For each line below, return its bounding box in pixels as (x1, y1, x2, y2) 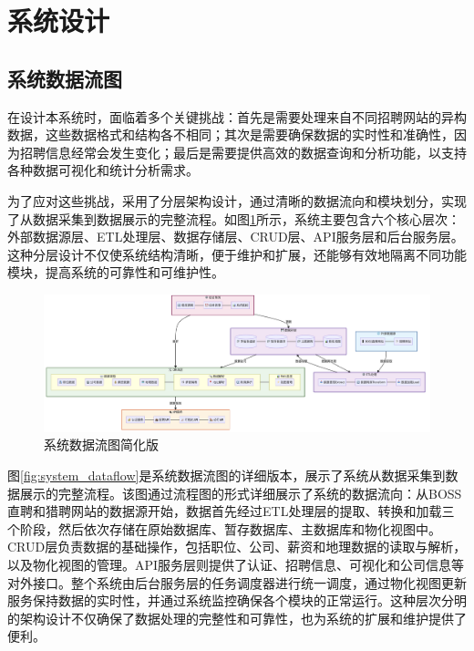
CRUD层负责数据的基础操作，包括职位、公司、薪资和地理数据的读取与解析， (7, 537, 467, 556)
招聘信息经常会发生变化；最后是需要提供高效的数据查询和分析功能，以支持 (19, 142, 467, 161)
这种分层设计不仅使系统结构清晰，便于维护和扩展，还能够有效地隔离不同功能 (7, 244, 467, 263)
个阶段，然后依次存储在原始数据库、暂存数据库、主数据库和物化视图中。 (7, 519, 441, 538)
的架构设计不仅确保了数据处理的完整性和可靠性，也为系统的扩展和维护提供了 (7, 608, 467, 627)
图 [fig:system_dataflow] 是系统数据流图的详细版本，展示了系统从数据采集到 (7, 465, 446, 484)
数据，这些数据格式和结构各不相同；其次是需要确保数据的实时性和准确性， (7, 125, 454, 144)
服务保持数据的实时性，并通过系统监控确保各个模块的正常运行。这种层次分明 (7, 591, 467, 610)
